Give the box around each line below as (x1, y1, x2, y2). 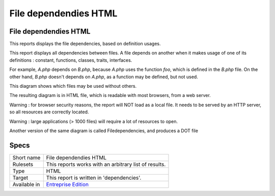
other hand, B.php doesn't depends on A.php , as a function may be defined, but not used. (9, 73, 198, 80)
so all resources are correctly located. (9, 109, 89, 115)
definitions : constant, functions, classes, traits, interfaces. (9, 57, 132, 63)
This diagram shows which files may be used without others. (9, 83, 137, 89)
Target (12, 174, 29, 181)
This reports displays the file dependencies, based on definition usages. (9, 41, 161, 47)
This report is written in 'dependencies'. (46, 174, 142, 181)
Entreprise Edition (46, 181, 89, 188)
